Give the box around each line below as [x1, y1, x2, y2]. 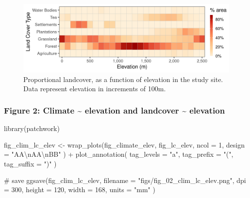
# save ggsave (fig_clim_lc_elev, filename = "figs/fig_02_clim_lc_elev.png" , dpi [4, 175, 246, 185]
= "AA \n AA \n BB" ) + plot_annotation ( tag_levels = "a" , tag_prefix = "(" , [4, 149, 233, 159]
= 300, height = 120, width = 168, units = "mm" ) [4, 184, 155, 195]
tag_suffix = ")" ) [4, 158, 57, 168]
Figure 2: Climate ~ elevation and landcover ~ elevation [4, 104, 225, 116]
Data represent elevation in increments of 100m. [23, 83, 166, 94]
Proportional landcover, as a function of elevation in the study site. [23, 74, 223, 84]
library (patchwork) [4, 123, 60, 133]
